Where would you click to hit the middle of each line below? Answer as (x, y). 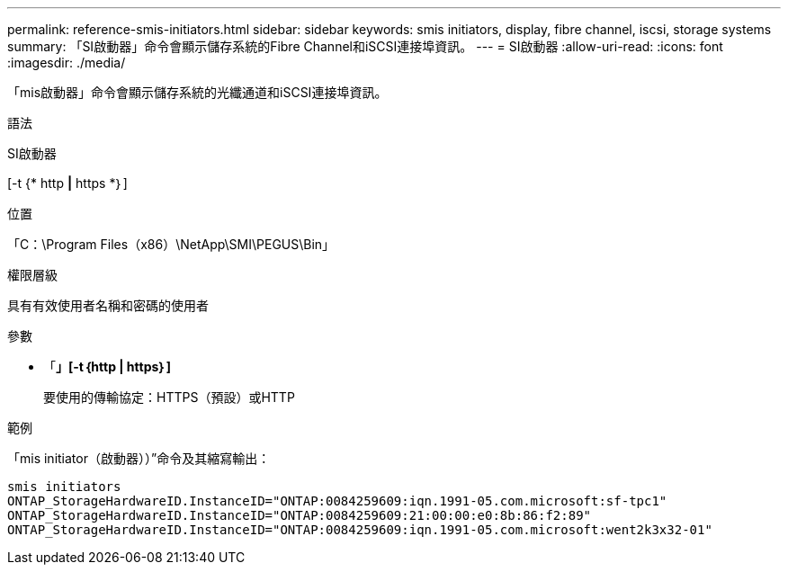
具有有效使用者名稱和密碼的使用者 (108, 305)
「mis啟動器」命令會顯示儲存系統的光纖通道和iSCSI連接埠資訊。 (197, 92)
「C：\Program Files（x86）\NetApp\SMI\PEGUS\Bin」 (171, 244)
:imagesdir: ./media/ (67, 63)
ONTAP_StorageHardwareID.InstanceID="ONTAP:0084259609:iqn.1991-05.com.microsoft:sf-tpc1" (337, 501)
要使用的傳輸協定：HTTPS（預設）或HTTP (169, 397)
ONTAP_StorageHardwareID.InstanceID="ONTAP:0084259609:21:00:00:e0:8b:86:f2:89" (300, 515)
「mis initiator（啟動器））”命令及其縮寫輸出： (139, 458)
